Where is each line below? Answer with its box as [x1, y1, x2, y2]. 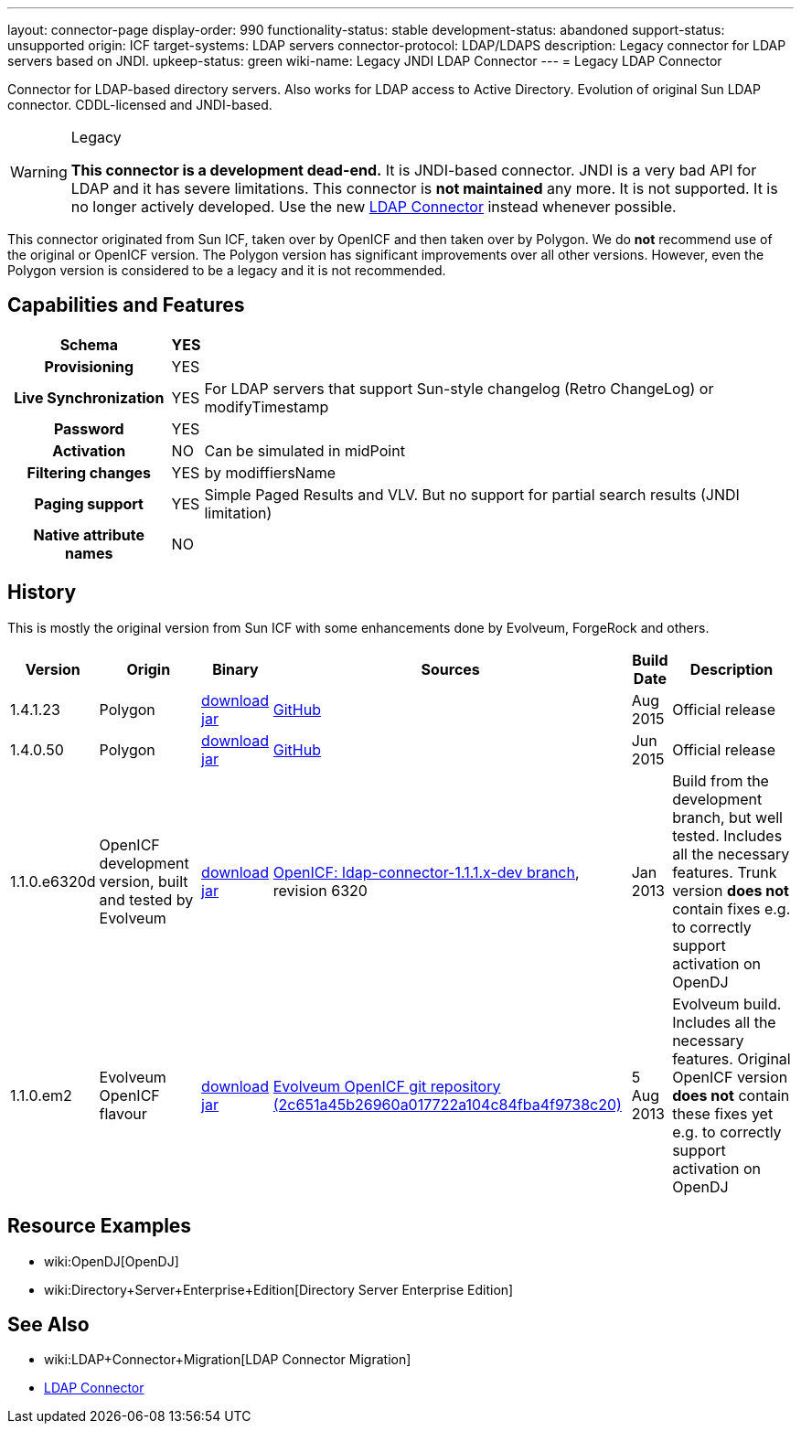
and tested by [99, 890, 194, 909]
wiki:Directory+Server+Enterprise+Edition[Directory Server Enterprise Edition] [44, 1281, 514, 1298]
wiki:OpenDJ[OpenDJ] [44, 1253, 179, 1269]
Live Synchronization [14, 388, 165, 407]
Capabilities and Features [7, 294, 245, 317]
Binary [212, 659, 259, 678]
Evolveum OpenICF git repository [272, 1076, 501, 1095]
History [7, 581, 77, 604]
